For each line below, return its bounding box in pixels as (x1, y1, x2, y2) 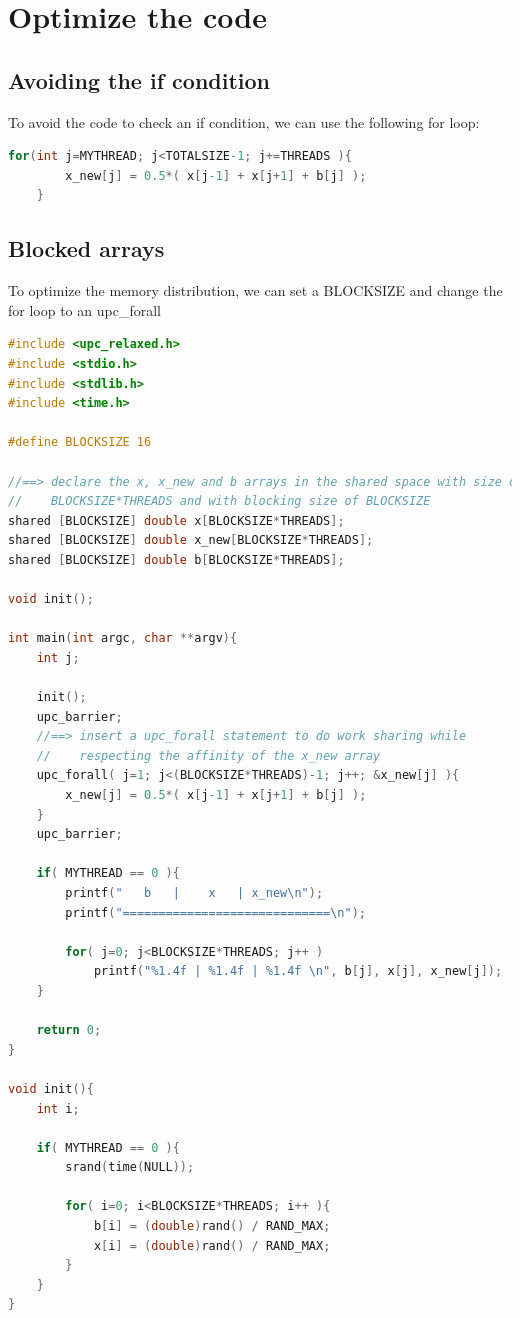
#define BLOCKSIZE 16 (8, 435, 152, 450)
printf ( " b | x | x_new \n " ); (65, 885, 324, 900)
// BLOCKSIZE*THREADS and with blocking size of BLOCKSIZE (8, 494, 431, 509)
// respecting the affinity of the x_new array (36, 748, 381, 763)
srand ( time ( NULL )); (65, 1160, 195, 1175)
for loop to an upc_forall (8, 299, 161, 320)
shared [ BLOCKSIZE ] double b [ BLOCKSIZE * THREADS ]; (8, 552, 345, 567)
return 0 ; (36, 1023, 102, 1038)
